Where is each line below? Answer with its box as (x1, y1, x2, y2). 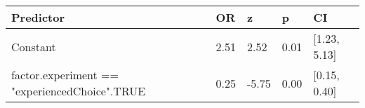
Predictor (11, 9, 65, 25)
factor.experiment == (11, 67, 119, 83)
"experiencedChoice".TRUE (11, 83, 146, 99)
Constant (11, 38, 56, 55)
